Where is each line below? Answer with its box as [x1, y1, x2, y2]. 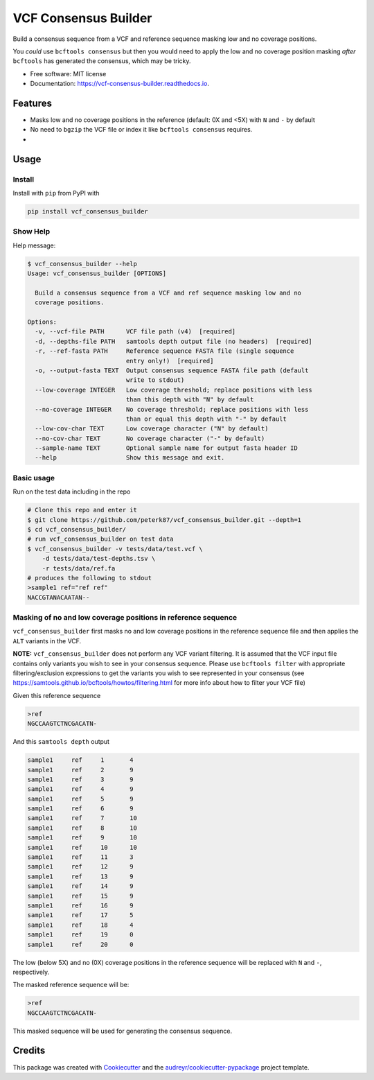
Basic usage [12, 473, 55, 482]
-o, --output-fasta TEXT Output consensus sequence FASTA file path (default [35, 366, 309, 374]
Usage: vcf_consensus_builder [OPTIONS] [27, 270, 166, 277]
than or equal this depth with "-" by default [125, 415, 287, 423]
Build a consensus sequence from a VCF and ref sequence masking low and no [35, 288, 301, 297]
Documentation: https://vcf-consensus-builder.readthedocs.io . [30, 80, 209, 88]
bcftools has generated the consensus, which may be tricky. [12, 57, 191, 65]
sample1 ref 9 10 [27, 834, 138, 842]
